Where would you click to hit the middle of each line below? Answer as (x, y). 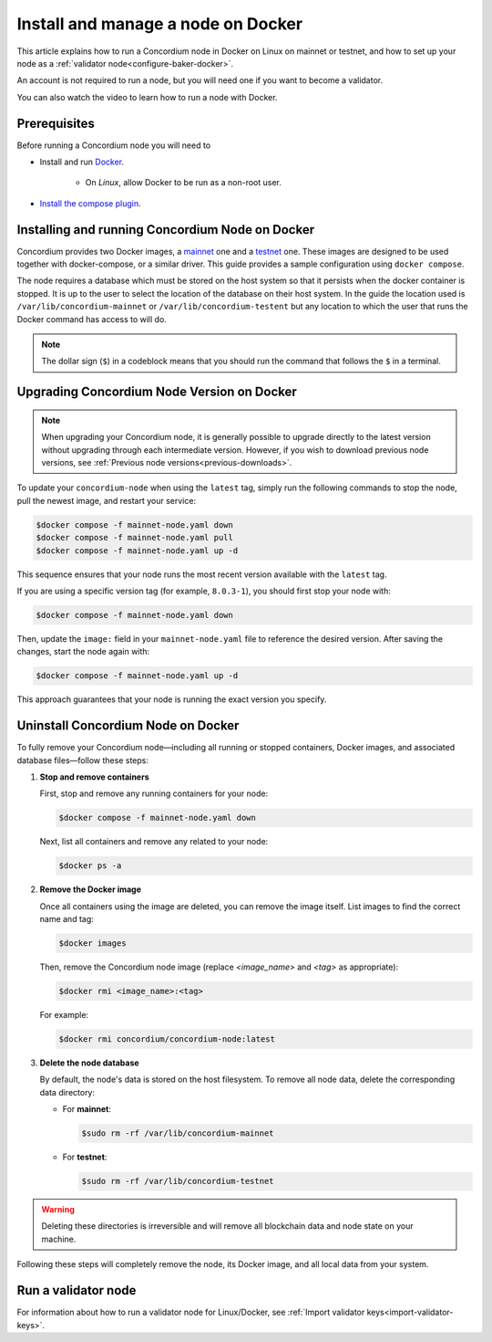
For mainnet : (87, 1109)
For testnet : (85, 1157)
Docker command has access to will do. (92, 319)
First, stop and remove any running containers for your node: (154, 793)
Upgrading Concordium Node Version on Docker (157, 392)
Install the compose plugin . (90, 203)
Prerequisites (56, 123)
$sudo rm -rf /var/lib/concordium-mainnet (178, 1133)
